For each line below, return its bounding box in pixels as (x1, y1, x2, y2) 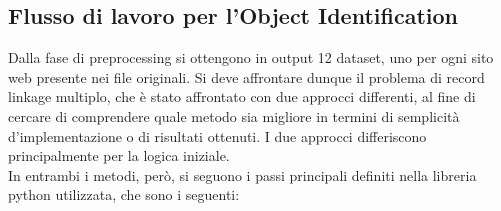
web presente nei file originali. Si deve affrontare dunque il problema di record (8, 66, 485, 87)
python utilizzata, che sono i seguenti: (8, 184, 240, 205)
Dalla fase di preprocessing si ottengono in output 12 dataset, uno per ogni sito (8, 47, 494, 68)
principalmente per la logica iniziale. (8, 145, 230, 166)
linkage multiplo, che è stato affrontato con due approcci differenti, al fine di (8, 86, 476, 107)
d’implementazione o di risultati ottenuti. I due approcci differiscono (8, 125, 427, 146)
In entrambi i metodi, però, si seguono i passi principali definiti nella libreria (8, 164, 477, 185)
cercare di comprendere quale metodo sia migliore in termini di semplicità (8, 105, 460, 126)
